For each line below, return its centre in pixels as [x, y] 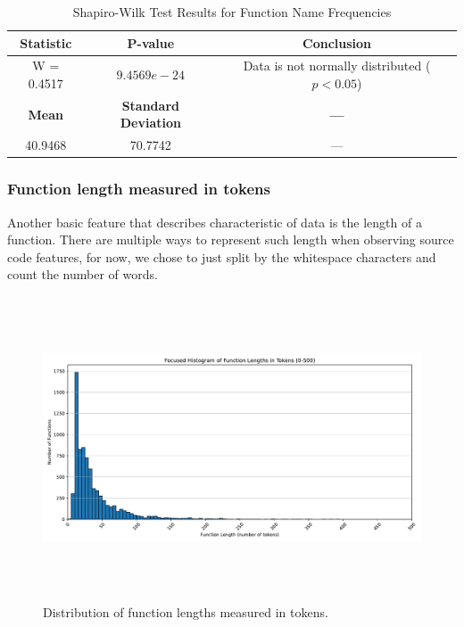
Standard [150, 105]
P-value [151, 42]
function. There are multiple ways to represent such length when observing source [231, 239]
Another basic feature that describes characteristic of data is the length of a [215, 222]
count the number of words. [83, 274]
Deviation [150, 123]
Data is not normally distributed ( [337, 66]
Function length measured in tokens [139, 189]
